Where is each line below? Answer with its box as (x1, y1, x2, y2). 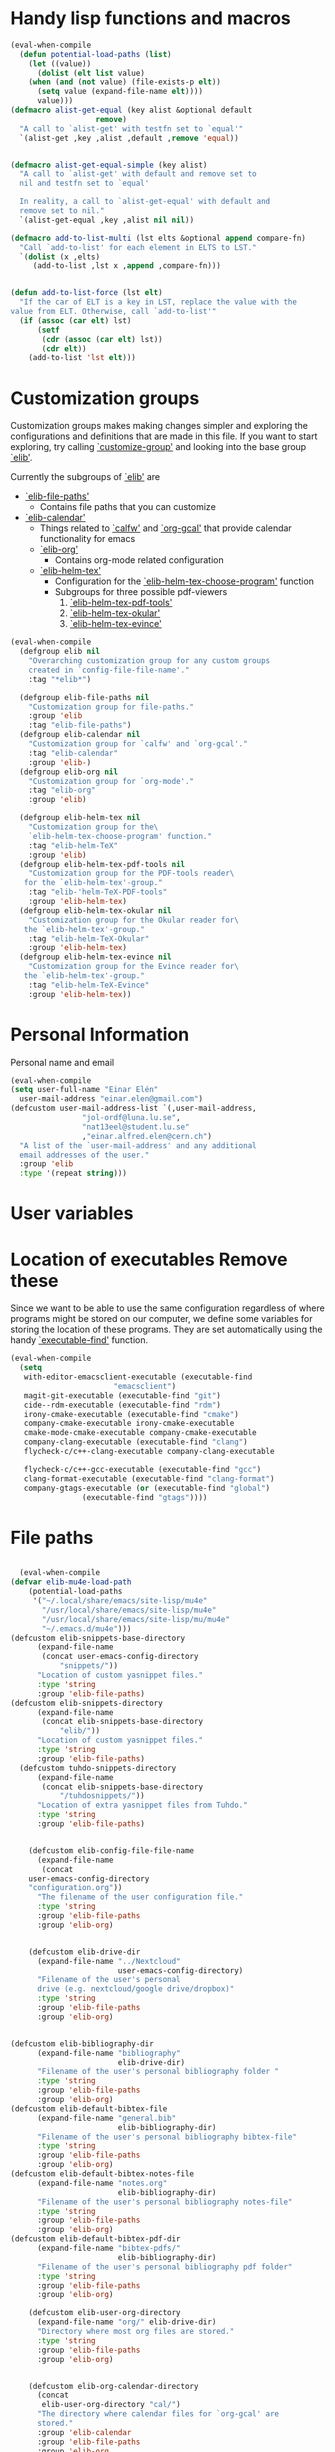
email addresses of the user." (19, 1150, 150, 1160)
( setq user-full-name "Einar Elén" (10, 1085, 159, 1095)
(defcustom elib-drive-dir (28, 1947, 141, 1957)
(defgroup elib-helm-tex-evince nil (19, 952, 172, 962)
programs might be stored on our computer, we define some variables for (10, 1313, 313, 1325)
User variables (10, 1202, 134, 1225)
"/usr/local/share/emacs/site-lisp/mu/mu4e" (41, 1614, 230, 1624)
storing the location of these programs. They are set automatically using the (10, 1323, 323, 1336)
